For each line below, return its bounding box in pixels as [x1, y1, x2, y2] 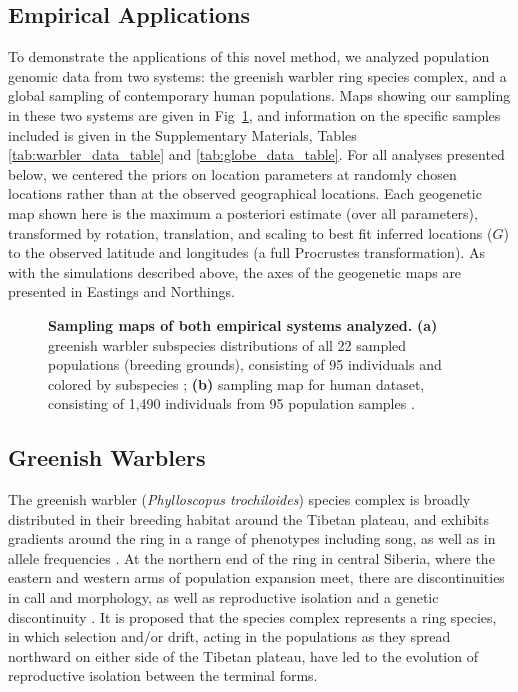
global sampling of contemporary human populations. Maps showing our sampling [8, 85, 511, 106]
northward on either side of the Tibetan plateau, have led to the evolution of [8, 645, 478, 666]
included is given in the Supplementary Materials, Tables [8, 124, 357, 145]
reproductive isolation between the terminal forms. [8, 665, 318, 686]
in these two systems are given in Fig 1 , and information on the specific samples [8, 104, 501, 125]
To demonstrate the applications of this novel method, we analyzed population [8, 46, 490, 67]
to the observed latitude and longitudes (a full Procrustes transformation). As [8, 242, 485, 263]
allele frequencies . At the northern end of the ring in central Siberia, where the [8, 547, 495, 568]
